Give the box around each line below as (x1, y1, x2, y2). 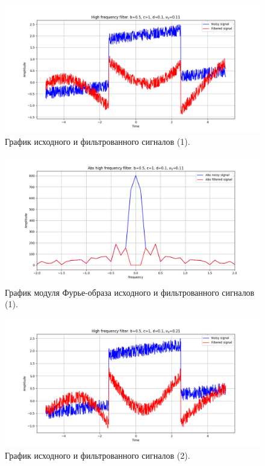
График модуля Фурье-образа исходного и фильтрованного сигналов (5, 286, 255, 298)
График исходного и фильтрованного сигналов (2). (5, 448, 190, 461)
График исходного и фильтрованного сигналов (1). (5, 135, 190, 147)
